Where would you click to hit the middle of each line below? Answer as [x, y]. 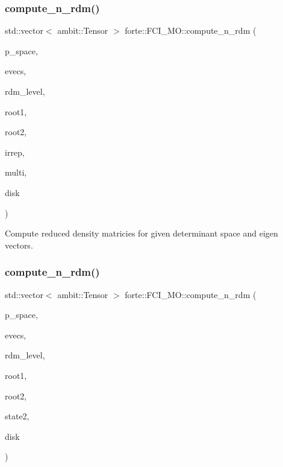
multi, [16, 172]
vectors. [19, 245]
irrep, [15, 152]
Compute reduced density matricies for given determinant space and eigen [141, 233]
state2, [17, 416]
